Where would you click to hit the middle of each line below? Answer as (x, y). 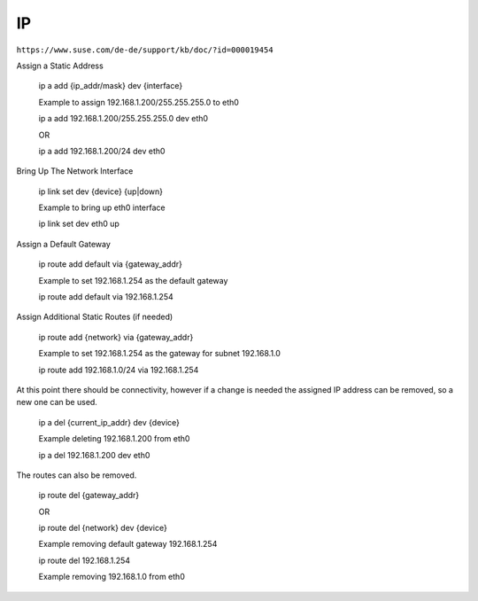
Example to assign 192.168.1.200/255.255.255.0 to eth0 (139, 102)
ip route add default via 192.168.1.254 (106, 297)
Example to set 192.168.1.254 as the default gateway (133, 280)
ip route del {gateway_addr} (89, 496)
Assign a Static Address (60, 66)
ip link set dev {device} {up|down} (101, 191)
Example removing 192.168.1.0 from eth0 (112, 577)
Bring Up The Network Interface (75, 171)
